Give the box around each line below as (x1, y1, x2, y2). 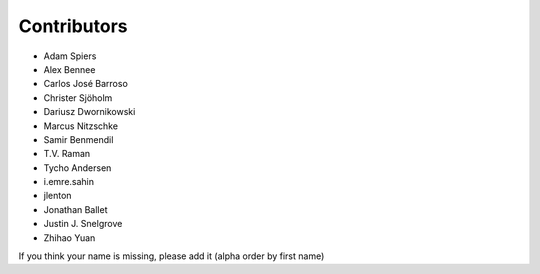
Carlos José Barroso (43, 78, 129, 90)
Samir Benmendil (43, 133, 114, 145)
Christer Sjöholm (43, 91, 113, 104)
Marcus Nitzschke (43, 120, 119, 132)
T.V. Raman (43, 148, 91, 160)
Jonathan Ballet (43, 203, 108, 215)
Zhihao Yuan (43, 231, 96, 244)
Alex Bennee (43, 63, 96, 75)
